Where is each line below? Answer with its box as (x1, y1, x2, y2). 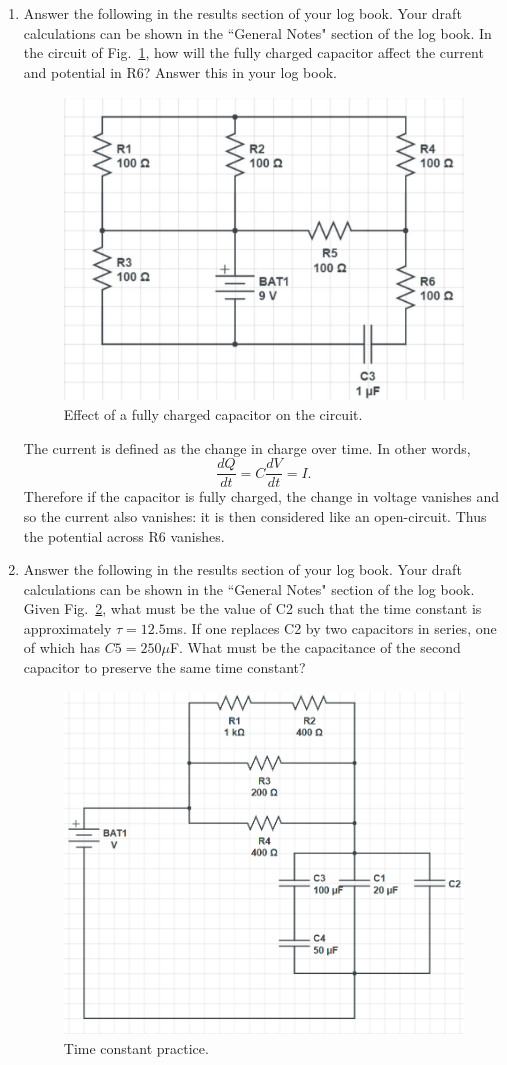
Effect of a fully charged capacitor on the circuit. (63, 404, 363, 425)
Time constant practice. (63, 1037, 209, 1058)
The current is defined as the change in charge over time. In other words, (23, 437, 471, 458)
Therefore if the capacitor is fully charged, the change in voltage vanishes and (23, 486, 500, 507)
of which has (23, 637, 101, 658)
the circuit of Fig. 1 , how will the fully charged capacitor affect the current (23, 42, 484, 63)
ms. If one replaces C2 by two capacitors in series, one (165, 617, 497, 638)
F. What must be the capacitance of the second (169, 637, 461, 658)
